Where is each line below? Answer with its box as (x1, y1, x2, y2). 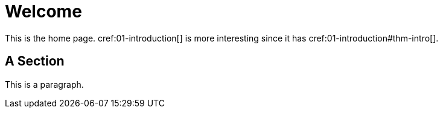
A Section (5, 53, 65, 69)
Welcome (5, 1, 82, 22)
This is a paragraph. (5, 79, 84, 90)
